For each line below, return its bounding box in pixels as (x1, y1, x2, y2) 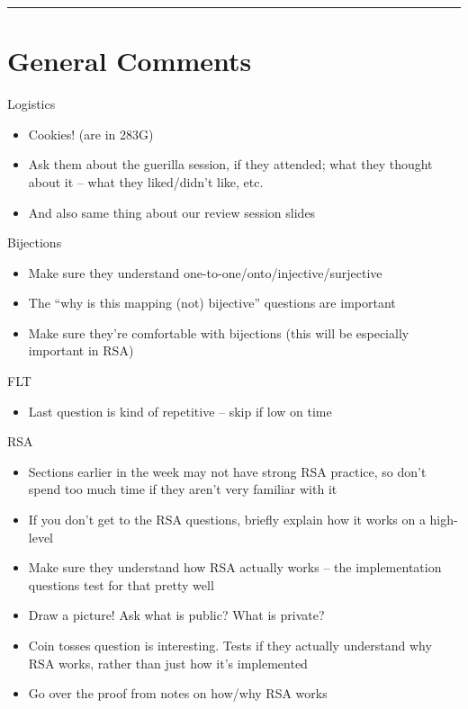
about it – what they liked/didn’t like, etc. (28, 172, 264, 191)
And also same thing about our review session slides (28, 202, 316, 221)
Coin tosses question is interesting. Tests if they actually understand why (28, 636, 432, 654)
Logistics (7, 94, 56, 113)
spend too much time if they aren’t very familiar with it (28, 480, 337, 498)
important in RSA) (28, 341, 134, 360)
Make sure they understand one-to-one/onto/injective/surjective (28, 263, 382, 282)
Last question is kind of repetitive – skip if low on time (28, 401, 332, 420)
